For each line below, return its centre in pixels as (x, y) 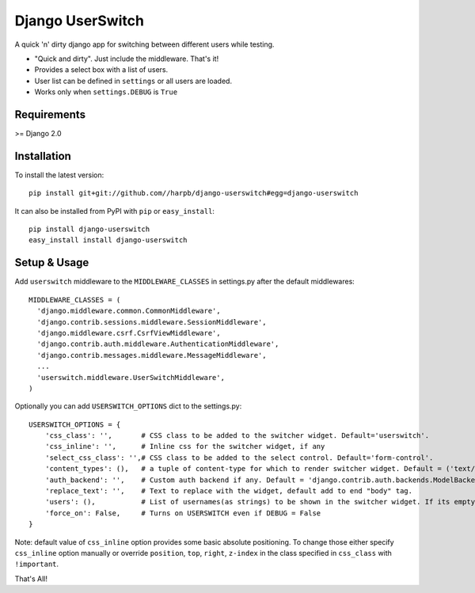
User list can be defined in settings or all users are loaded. (133, 81)
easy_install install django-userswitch (108, 240)
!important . (37, 564)
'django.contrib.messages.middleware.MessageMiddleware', (152, 355)
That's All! (31, 579)
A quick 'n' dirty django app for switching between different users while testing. (144, 44)
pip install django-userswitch (89, 229)
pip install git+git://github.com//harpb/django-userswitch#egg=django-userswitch (194, 193)
